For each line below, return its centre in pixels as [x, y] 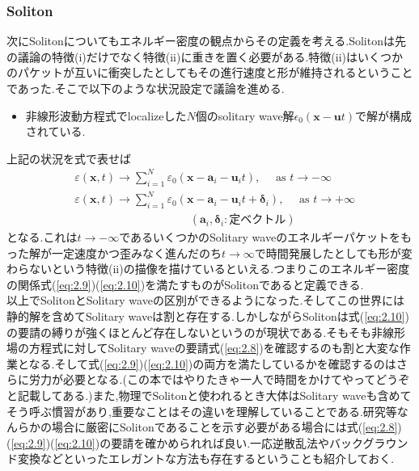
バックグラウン [369, 442]
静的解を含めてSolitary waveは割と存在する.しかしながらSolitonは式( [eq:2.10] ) [208, 316]
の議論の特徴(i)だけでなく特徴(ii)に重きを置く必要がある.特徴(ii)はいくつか [205, 56]
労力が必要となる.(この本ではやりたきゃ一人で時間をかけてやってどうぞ [219, 379]
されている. [55, 131]
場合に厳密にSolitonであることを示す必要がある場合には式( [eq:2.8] [224, 427]
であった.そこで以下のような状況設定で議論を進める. [146, 88]
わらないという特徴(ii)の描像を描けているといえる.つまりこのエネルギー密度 [208, 269]
